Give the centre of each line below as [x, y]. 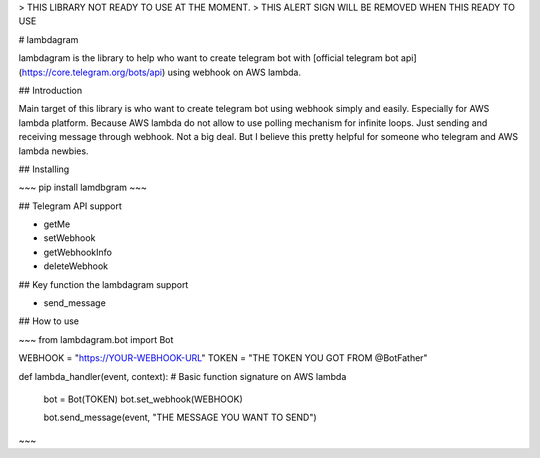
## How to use [49, 321]
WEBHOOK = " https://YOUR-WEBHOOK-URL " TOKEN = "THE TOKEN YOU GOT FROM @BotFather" [223, 358]
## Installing [44, 169]
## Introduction [50, 90]
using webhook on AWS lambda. [234, 72]
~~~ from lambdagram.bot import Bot [96, 339]
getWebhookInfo [77, 252]
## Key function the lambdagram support [103, 284]
